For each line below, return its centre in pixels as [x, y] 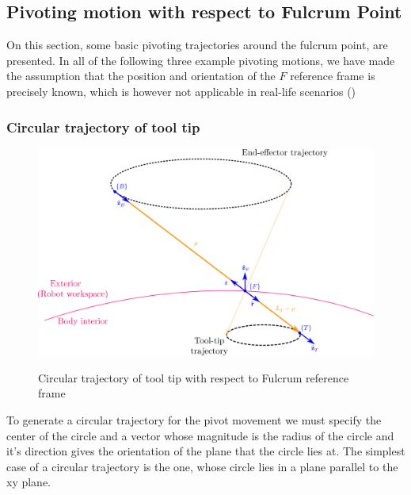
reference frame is [333, 76]
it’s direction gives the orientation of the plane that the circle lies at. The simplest [206, 451]
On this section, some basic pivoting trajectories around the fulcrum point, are [197, 45]
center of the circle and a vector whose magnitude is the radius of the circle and [200, 435]
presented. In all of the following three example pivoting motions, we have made [201, 60]
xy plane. [29, 482]
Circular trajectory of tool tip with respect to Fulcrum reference [194, 377]
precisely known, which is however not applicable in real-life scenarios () [181, 91]
